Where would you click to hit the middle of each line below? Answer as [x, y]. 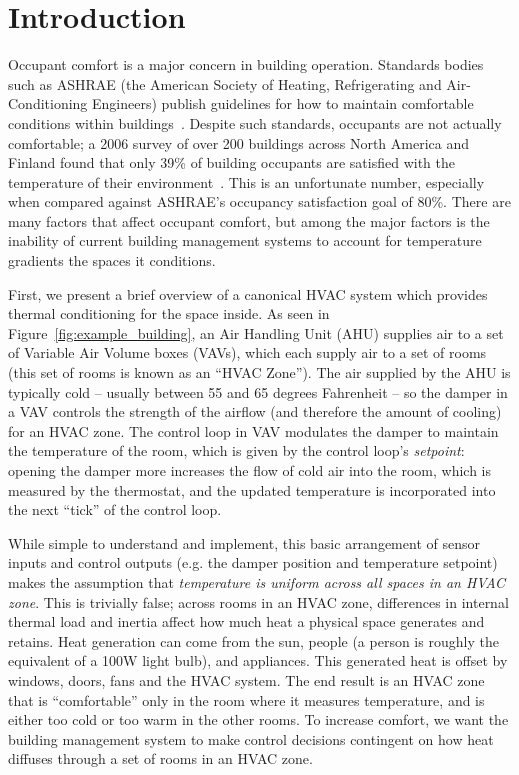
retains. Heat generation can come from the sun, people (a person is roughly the [253, 640]
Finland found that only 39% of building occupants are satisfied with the [231, 162]
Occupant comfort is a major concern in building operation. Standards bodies [246, 64]
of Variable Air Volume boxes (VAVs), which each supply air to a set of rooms [247, 352]
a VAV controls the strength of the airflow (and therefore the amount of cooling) [255, 411]
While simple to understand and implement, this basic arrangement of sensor [244, 542]
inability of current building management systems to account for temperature [245, 240]
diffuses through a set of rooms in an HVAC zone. [160, 758]
